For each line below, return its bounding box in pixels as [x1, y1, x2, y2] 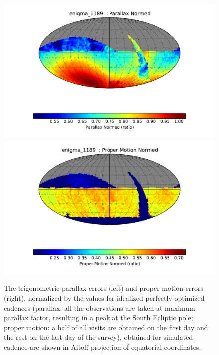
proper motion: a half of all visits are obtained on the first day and [4, 322, 208, 332]
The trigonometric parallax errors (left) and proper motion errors [4, 283, 204, 293]
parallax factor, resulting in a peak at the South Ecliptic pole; [4, 312, 193, 323]
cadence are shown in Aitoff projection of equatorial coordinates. [4, 342, 201, 352]
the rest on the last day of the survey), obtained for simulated [4, 332, 193, 342]
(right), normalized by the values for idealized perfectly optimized [4, 293, 205, 303]
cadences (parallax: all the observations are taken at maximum [4, 302, 195, 313]
